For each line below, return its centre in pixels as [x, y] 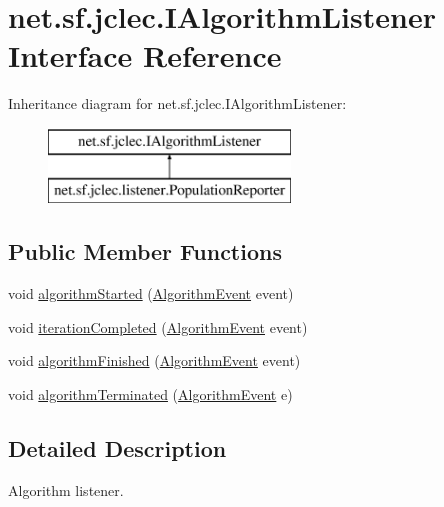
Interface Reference [145, 55]
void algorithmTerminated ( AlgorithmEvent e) [150, 394]
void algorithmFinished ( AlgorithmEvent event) [154, 360]
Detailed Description [117, 448]
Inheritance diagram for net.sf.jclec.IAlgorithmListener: [177, 103]
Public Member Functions [145, 251]
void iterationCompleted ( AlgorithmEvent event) [158, 326]
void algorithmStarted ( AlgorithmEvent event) [151, 293]
